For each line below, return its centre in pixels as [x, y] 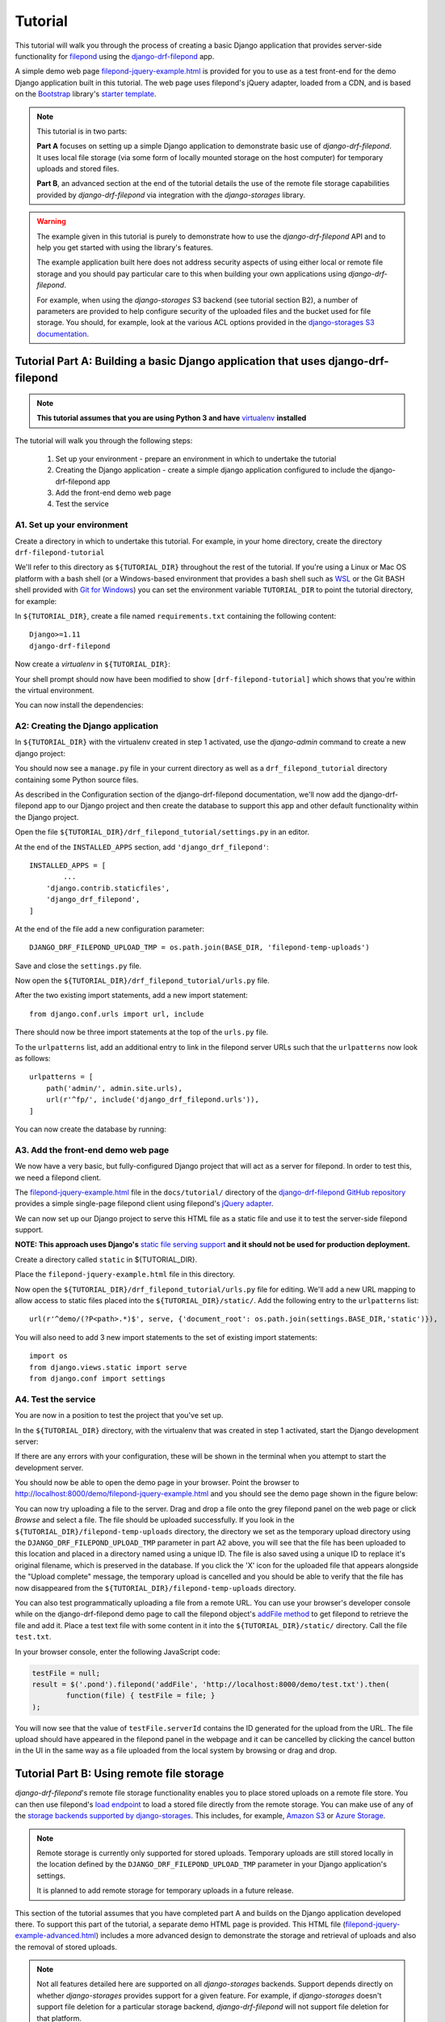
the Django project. [47, 817]
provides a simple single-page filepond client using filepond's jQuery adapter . [144, 1203]
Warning [51, 222]
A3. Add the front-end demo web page [92, 1150]
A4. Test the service [55, 1399]
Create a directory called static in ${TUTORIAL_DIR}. [106, 1259]
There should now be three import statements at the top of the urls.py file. [142, 1032]
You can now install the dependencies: [80, 705]
